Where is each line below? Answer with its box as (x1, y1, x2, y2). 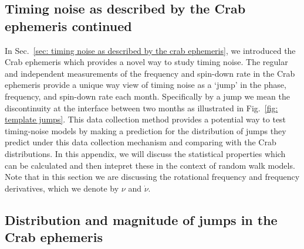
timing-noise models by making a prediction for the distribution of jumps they (5, 124, 286, 137)
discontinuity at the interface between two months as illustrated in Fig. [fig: (5, 101, 278, 114)
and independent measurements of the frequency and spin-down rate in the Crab (5, 67, 295, 79)
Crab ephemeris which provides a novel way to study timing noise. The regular (5, 56, 288, 68)
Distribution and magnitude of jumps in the (5, 210, 278, 228)
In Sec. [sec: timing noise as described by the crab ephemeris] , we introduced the (5, 44, 296, 56)
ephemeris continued (5, 16, 132, 35)
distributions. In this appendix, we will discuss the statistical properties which (5, 147, 286, 159)
